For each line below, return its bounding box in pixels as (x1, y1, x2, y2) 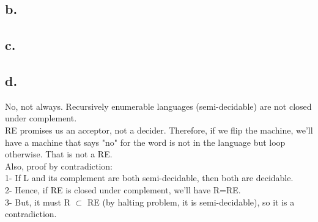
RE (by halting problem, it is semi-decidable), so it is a (87, 195, 295, 208)
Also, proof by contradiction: (5, 159, 113, 172)
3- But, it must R (5, 195, 71, 208)
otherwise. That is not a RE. (5, 148, 113, 160)
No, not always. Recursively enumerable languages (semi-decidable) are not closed (5, 99, 312, 112)
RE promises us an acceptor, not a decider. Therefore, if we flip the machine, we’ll (5, 123, 313, 136)
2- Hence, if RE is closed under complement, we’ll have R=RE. (5, 183, 241, 196)
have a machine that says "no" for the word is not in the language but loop (5, 135, 286, 148)
